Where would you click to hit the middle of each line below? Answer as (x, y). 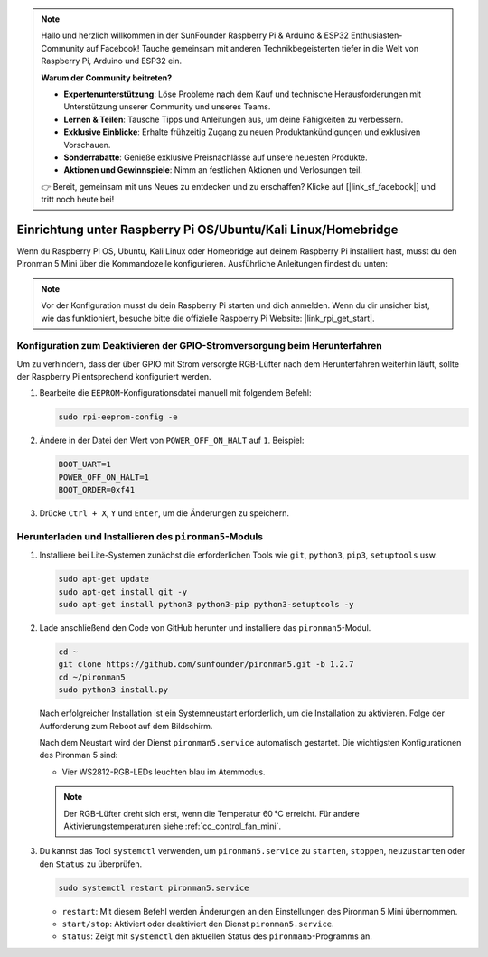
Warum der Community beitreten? (107, 78)
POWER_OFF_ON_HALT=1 (103, 477)
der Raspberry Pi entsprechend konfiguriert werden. (114, 377)
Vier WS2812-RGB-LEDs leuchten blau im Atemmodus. (164, 772)
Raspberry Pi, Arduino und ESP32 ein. (112, 61)
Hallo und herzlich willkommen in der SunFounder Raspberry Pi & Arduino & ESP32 (195, 35)
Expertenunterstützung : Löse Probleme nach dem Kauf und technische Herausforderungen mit (243, 94)
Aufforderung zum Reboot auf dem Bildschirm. (126, 726)
